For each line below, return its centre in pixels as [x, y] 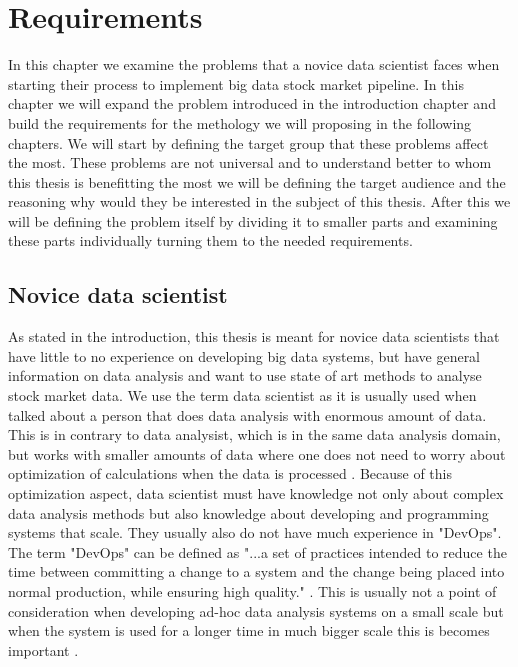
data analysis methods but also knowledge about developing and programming [248, 512]
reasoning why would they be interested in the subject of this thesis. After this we [259, 201]
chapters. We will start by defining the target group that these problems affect [248, 142]
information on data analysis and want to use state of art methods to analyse [245, 375]
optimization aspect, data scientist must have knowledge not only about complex [256, 493]
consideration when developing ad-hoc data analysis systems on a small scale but [256, 610]
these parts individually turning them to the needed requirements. [210, 240]
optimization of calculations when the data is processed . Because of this [230, 473]
